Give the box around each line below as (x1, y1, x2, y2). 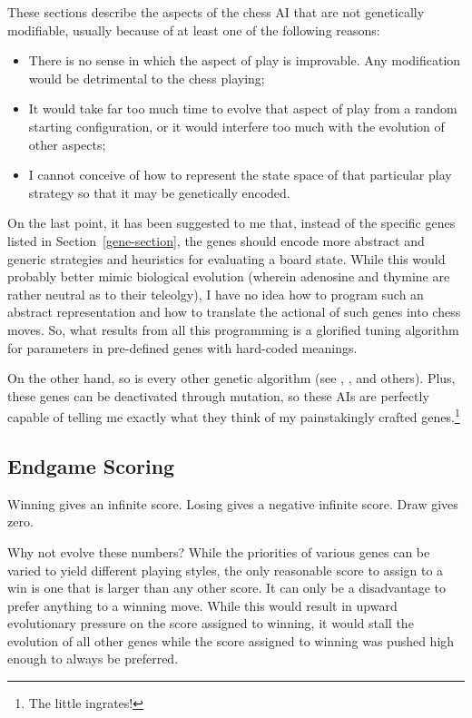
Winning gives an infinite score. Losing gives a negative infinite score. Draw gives (7, 494, 458, 513)
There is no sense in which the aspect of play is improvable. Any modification (28, 51, 461, 70)
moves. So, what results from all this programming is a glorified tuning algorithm (7, 320, 459, 339)
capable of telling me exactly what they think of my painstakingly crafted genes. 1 (7, 405, 460, 426)
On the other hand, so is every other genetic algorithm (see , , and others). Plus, (7, 369, 456, 388)
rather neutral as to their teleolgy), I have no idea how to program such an (7, 284, 424, 303)
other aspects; (28, 134, 106, 153)
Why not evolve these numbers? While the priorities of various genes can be (7, 542, 430, 561)
